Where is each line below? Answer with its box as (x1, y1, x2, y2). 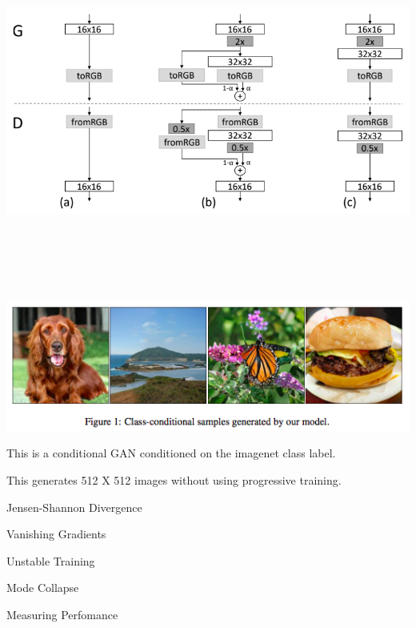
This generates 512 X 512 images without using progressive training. (6, 471, 342, 488)
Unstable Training (6, 552, 95, 569)
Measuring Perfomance (6, 606, 118, 622)
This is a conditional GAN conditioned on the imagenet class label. (6, 445, 336, 461)
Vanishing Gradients (6, 525, 106, 542)
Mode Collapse (6, 579, 79, 596)
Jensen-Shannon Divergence (6, 498, 142, 515)
